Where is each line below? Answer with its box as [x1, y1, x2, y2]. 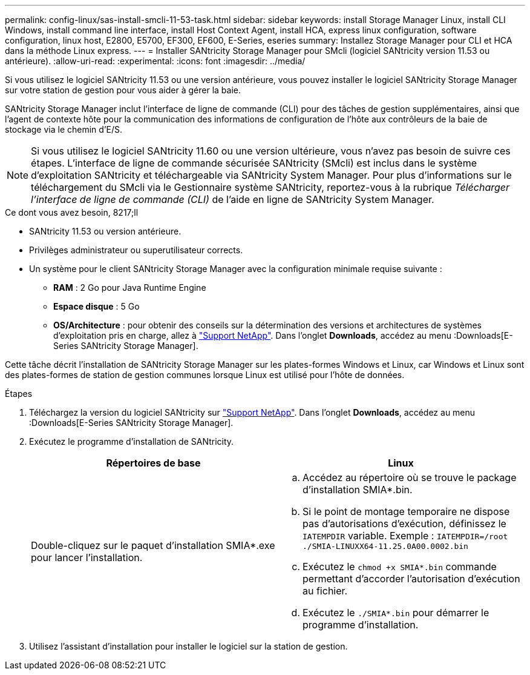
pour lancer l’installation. [31, 551, 143, 564]
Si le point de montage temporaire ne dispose [303, 505, 510, 517]
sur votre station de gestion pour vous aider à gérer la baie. [5, 85, 241, 95]
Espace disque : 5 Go [53, 301, 140, 311]
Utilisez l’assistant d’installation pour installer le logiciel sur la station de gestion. [29, 641, 348, 651]
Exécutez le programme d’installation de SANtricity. [29, 436, 234, 447]
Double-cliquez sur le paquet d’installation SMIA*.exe [31, 539, 275, 551]
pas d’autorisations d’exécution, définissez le [303, 517, 506, 530]
